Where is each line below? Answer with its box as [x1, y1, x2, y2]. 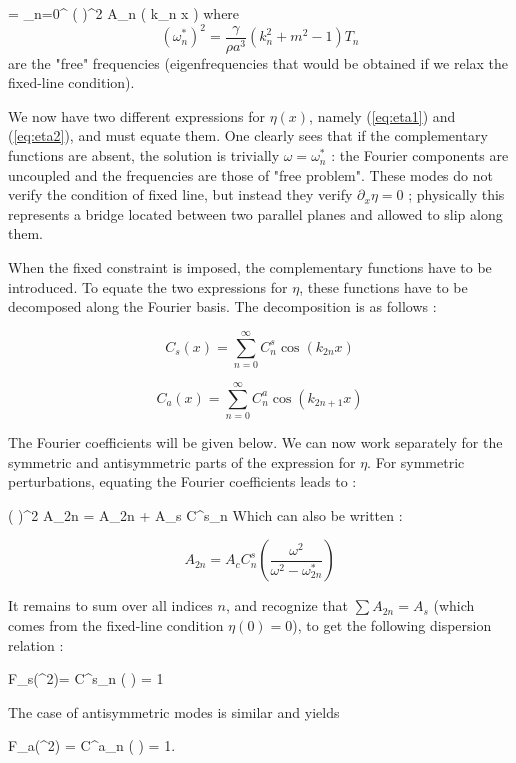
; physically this [408, 184, 505, 205]
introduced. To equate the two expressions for [8, 276, 288, 297]
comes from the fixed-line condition [8, 615, 224, 636]
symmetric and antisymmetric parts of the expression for [8, 451, 356, 472]
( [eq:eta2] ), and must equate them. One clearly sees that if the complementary [8, 125, 488, 146]
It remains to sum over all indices [8, 595, 213, 616]
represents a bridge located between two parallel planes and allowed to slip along [8, 203, 503, 224]
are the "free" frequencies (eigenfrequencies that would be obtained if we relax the [8, 52, 509, 73]
